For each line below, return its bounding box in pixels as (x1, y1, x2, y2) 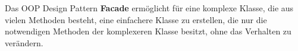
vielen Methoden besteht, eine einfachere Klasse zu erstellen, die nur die (5, 13, 267, 26)
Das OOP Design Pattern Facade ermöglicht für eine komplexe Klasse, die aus (5, 2, 294, 14)
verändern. (5, 36, 43, 49)
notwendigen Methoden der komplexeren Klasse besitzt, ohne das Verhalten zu (5, 25, 291, 37)
